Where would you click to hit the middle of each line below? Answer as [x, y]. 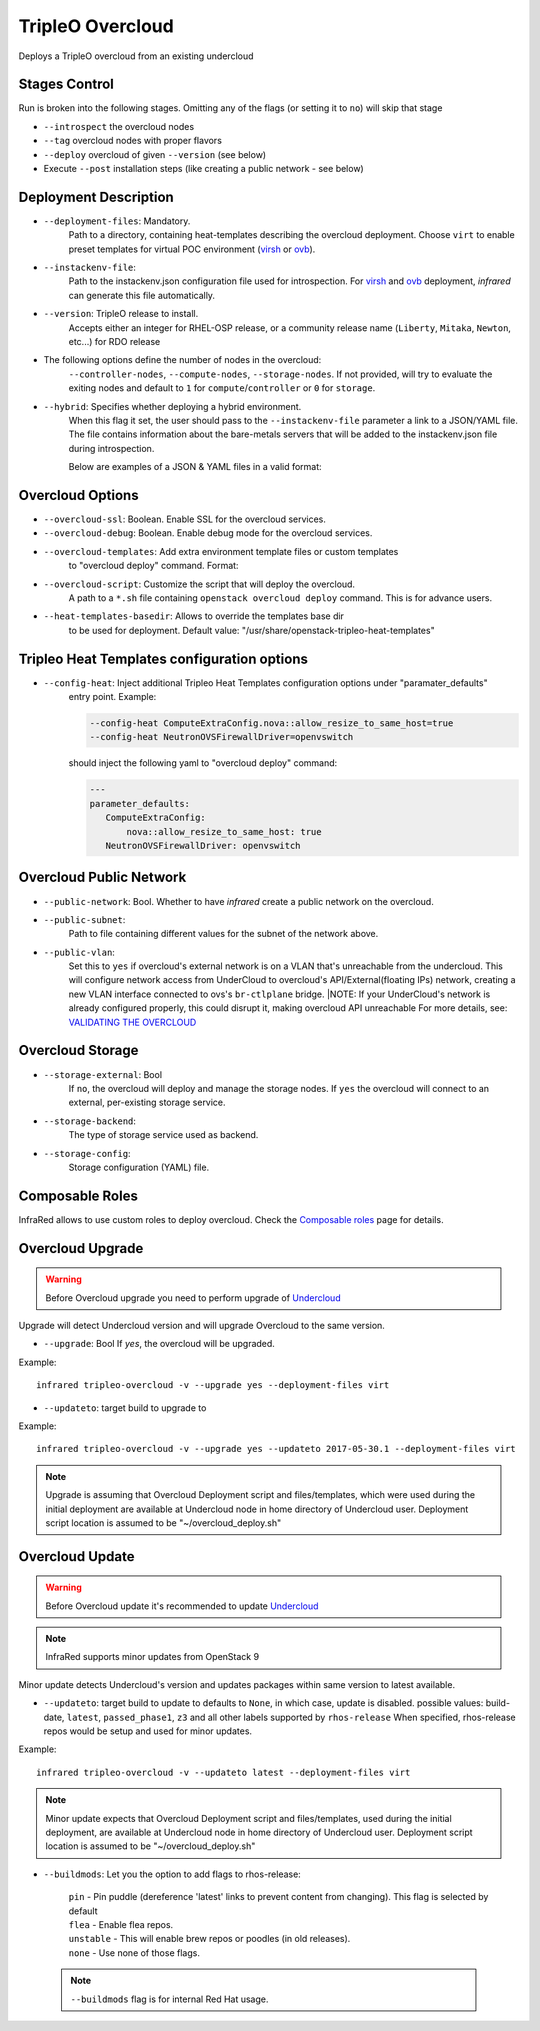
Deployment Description [96, 196]
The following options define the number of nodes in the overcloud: [182, 360]
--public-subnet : [84, 919]
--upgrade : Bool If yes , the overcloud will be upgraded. [159, 1344]
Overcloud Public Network [102, 877]
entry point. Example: [112, 697]
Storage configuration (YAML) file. [139, 1167]
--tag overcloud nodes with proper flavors [132, 141]
